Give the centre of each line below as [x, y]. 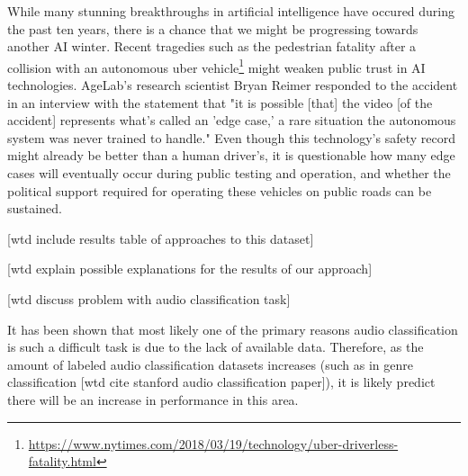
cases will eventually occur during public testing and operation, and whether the [229, 173]
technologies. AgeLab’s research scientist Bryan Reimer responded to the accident [233, 85]
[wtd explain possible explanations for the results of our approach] [190, 269]
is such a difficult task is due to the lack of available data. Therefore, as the [216, 347]
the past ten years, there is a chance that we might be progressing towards [213, 28]
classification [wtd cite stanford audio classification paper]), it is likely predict [221, 382]
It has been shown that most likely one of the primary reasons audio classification [233, 329]
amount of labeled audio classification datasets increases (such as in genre [210, 364]
